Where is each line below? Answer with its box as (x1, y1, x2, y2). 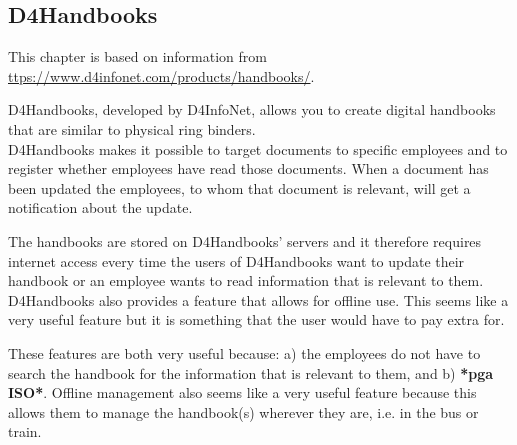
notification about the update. (8, 197, 193, 218)
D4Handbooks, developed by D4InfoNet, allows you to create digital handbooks (8, 99, 496, 120)
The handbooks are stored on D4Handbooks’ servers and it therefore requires (8, 230, 482, 251)
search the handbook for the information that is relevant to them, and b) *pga (8, 362, 494, 383)
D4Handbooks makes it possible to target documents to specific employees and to (8, 138, 508, 159)
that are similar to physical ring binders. (8, 118, 256, 139)
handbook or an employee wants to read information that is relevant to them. (8, 270, 484, 291)
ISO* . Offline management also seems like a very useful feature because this (8, 382, 477, 403)
